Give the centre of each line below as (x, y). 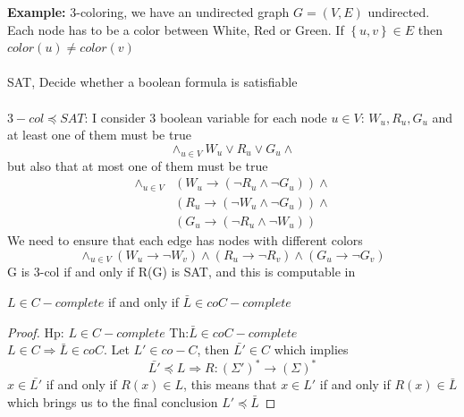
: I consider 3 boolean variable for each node (206, 117)
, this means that (230, 384)
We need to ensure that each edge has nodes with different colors (185, 240)
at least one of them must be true (99, 135)
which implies (311, 349)
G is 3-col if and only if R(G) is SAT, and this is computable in (181, 272)
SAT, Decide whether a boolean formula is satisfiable (152, 82)
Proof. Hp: (36, 332)
